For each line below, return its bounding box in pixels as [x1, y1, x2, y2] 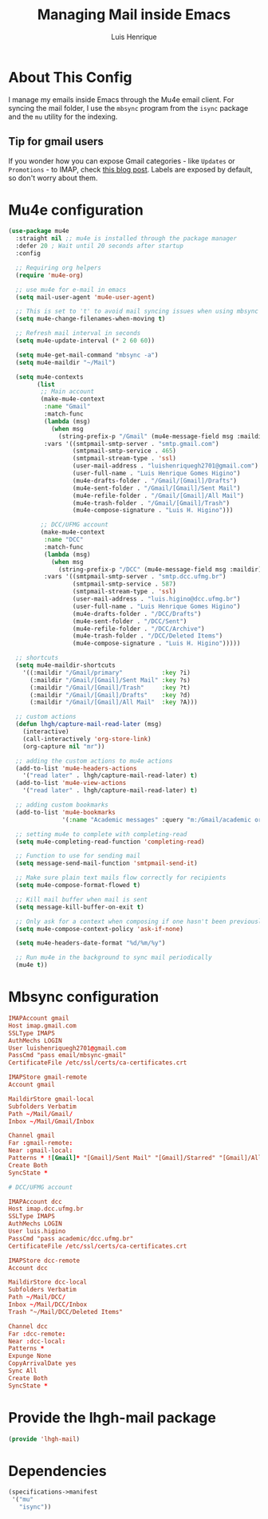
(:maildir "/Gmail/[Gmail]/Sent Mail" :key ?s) [29, 676, 191, 684]
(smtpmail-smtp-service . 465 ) [72, 447, 177, 456]
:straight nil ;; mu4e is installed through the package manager [15, 235, 238, 243]
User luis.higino [8, 1227, 66, 1235]
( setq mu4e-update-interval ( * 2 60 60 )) [15, 337, 156, 345]
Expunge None [8, 1352, 52, 1360]
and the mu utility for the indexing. [8, 112, 118, 121]
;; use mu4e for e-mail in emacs [15, 286, 127, 294]
